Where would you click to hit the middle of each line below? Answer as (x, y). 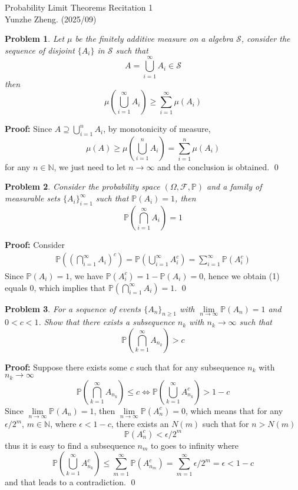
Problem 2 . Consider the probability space (82, 186)
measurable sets (32, 198)
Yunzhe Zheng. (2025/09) (51, 19)
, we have (87, 275)
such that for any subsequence (191, 367)
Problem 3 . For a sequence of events (73, 308)
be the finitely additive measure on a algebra (154, 39)
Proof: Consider (35, 244)
